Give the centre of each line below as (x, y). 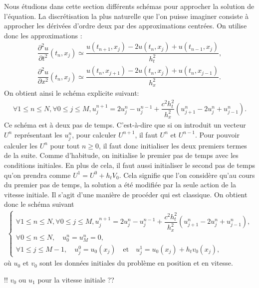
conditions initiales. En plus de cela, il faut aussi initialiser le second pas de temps (129, 165)
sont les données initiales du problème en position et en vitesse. (136, 263)
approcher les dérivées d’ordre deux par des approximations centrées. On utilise (126, 26)
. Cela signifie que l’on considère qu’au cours (187, 175)
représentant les (38, 134)
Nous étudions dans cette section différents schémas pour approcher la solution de (129, 6)
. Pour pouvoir (217, 134)
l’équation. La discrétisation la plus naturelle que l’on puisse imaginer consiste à (127, 16)
